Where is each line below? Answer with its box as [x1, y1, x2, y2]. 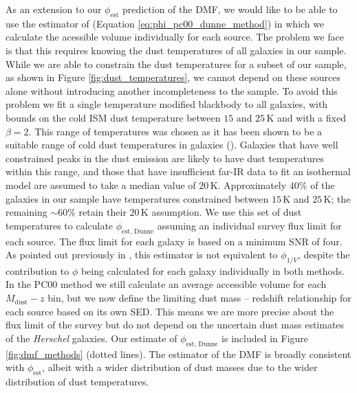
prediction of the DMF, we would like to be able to [122, 2, 338, 16]
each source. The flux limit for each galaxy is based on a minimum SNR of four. [6, 234, 343, 248]
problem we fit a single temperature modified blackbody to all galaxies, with [6, 97, 328, 111]
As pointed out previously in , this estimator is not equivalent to [6, 247, 278, 262]
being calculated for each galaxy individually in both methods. [80, 263, 345, 278]
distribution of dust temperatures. [6, 374, 149, 389]
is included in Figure [221, 330, 309, 345]
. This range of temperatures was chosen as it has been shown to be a [28, 124, 323, 138]
